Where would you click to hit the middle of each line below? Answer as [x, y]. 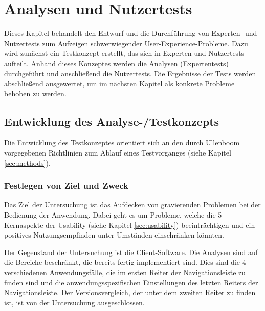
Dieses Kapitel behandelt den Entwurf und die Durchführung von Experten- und [131, 33]
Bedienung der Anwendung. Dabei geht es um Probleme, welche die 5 [113, 215]
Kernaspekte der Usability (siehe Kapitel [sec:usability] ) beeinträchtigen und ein [130, 225]
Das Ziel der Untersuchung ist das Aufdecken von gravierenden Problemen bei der [132, 205]
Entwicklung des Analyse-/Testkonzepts [112, 121]
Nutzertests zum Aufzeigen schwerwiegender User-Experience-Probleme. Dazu [126, 43]
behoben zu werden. [35, 93]
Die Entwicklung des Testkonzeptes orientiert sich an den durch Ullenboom [122, 142]
